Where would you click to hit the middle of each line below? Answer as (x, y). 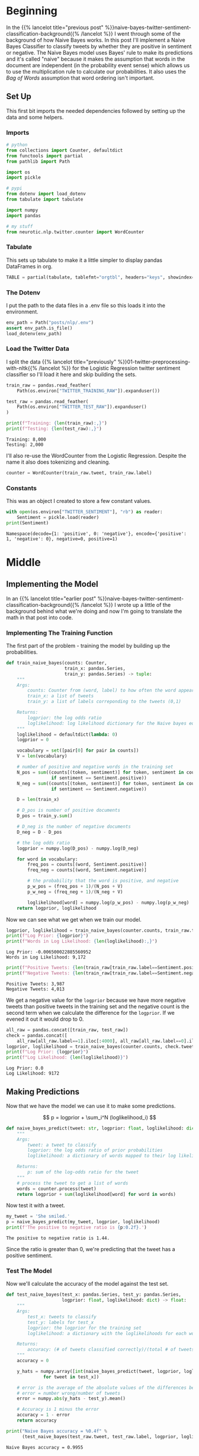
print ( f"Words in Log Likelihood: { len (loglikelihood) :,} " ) (82, 941)
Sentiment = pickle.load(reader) (58, 517)
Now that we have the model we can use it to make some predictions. (91, 1106)
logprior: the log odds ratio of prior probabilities (95, 1150)
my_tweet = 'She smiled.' (38, 1216)
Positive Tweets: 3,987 (36, 984)
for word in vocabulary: (47, 859)
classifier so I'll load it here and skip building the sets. (71, 374)
